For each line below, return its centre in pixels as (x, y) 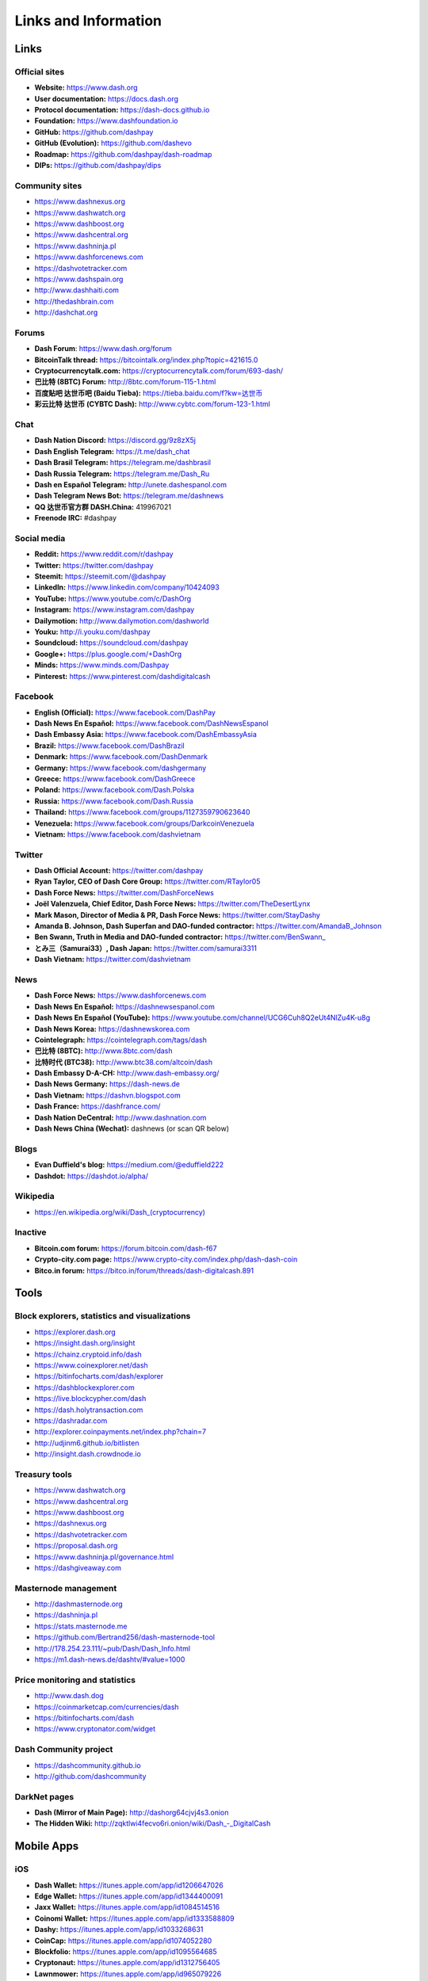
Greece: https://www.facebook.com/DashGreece (115, 779)
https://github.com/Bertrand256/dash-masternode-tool (125, 1637)
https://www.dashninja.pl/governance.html (104, 1556)
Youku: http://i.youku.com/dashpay (92, 632)
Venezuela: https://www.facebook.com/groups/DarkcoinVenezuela (145, 823)
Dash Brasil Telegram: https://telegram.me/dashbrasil (123, 463)
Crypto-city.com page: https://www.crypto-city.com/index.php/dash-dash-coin (166, 1259)
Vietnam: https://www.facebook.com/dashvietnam (118, 834)
